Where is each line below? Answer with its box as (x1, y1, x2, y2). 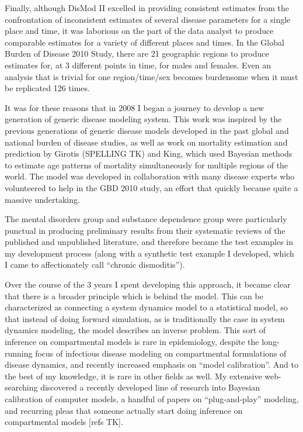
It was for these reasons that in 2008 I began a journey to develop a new (5, 101, 264, 113)
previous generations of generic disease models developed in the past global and (5, 124, 289, 136)
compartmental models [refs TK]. (5, 416, 123, 428)
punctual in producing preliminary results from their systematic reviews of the (5, 224, 285, 236)
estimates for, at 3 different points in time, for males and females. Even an (5, 58, 271, 71)
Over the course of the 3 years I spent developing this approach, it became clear (5, 278, 291, 291)
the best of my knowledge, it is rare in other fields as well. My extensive (5, 369, 262, 382)
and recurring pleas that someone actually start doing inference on (5, 404, 243, 416)
